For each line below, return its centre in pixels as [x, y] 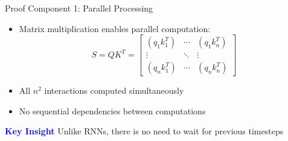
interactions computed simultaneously [114, 90]
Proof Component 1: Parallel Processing [79, 8]
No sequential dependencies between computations [112, 110]
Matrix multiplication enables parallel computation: [115, 28]
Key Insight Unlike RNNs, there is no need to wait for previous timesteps [144, 131]
